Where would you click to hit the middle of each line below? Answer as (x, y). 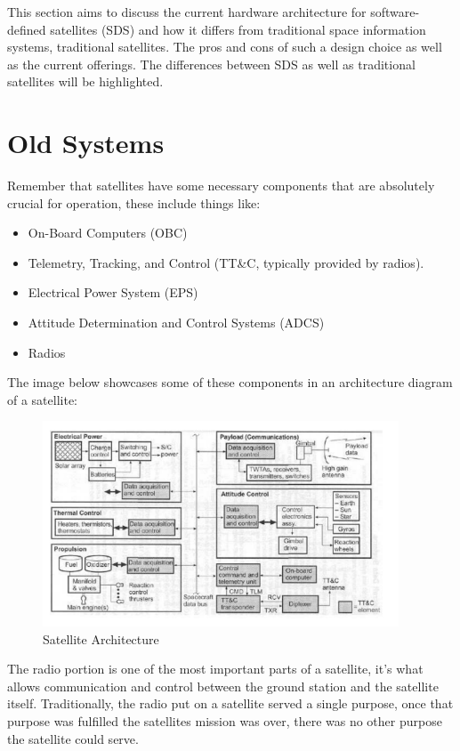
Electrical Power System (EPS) (113, 292)
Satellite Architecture (101, 638)
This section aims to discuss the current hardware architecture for (187, 12)
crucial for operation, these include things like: (134, 202)
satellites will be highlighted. (85, 81)
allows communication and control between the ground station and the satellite (223, 686)
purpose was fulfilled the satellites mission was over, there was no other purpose (225, 720)
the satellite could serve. (73, 738)
